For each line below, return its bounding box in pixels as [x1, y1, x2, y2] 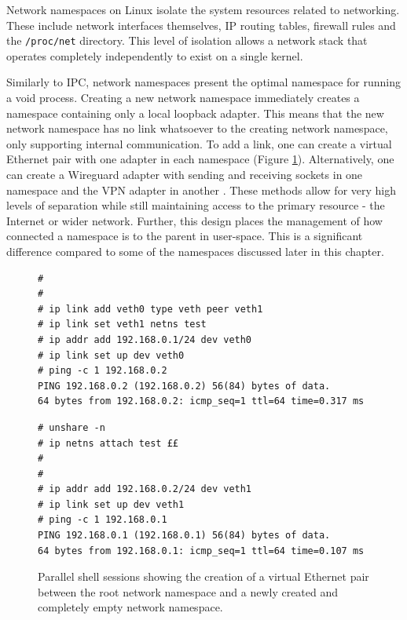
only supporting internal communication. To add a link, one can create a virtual [6, 135, 392, 151]
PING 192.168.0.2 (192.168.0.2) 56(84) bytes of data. [38, 380, 331, 392]
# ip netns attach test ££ [38, 437, 178, 449]
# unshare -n [38, 421, 105, 433]
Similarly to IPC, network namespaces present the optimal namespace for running [6, 74, 401, 90]
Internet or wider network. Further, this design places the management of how [6, 212, 383, 228]
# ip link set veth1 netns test [38, 319, 207, 330]
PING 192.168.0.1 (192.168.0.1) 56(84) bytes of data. [38, 530, 331, 542]
